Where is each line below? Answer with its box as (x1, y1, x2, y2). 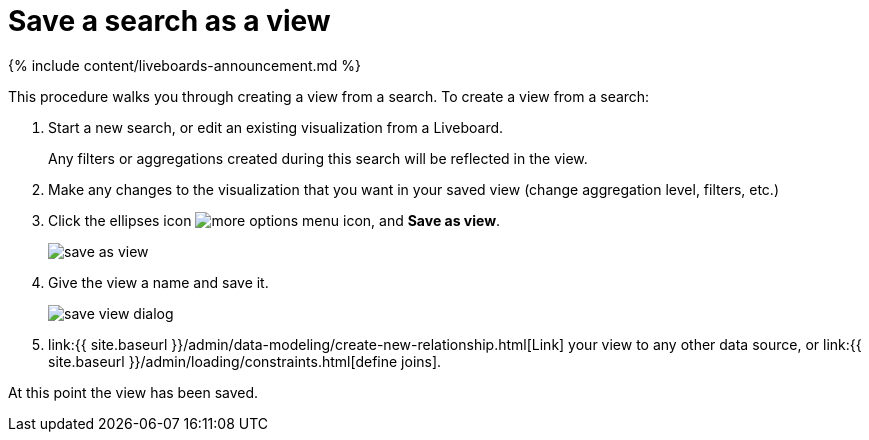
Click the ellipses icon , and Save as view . (48, 211, 501, 229)
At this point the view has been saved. (8, 383, 259, 401)
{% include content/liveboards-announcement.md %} (8, 56, 362, 74)
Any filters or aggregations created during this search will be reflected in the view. (48, 149, 588, 167)
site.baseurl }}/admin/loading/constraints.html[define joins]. (48, 352, 442, 370)
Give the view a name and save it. (48, 273, 269, 291)
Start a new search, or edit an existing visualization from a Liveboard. (48, 118, 504, 136)
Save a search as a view (8, 4, 331, 38)
